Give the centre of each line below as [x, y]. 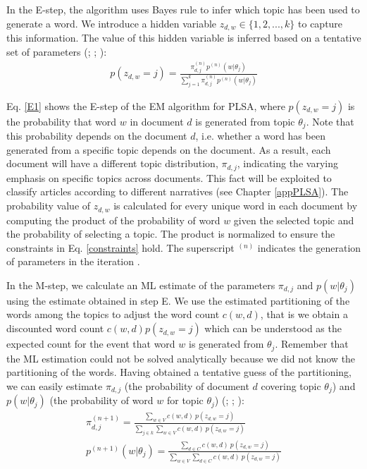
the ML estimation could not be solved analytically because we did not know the [181, 358]
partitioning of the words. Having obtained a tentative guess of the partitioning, [179, 372]
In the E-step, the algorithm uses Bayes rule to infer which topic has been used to [183, 9]
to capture [321, 23]
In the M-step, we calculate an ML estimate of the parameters [141, 285]
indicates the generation [309, 247]
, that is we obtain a [304, 314]
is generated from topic [245, 121]
